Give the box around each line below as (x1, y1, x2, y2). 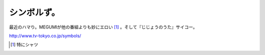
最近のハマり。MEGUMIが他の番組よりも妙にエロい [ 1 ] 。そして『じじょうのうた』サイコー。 (9, 24, 198, 30)
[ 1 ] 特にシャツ (10, 41, 39, 48)
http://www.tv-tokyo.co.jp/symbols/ (9, 33, 81, 39)
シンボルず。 (9, 7, 60, 18)
